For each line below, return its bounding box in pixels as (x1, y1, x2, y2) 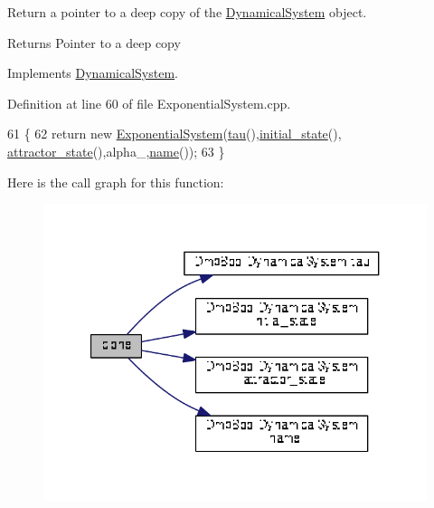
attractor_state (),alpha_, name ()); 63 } (7, 141, 225, 160)
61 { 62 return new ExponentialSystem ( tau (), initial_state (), (7, 124, 342, 143)
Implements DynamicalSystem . (7, 63, 178, 82)
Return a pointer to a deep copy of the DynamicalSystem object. (7, 3, 367, 21)
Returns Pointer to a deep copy (7, 33, 181, 52)
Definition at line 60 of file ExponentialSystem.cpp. (7, 93, 291, 112)
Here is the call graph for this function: (7, 172, 224, 191)
